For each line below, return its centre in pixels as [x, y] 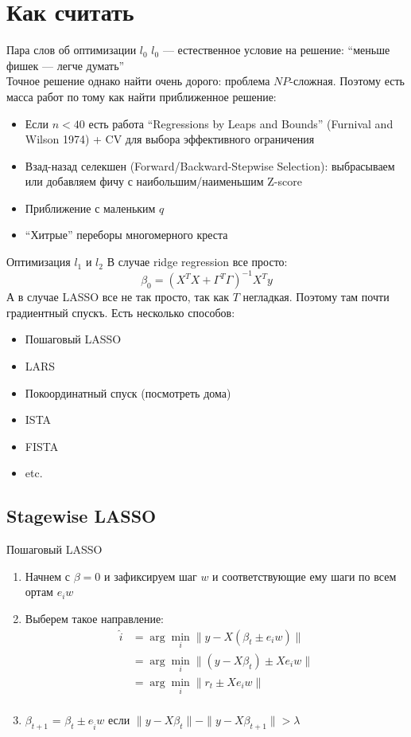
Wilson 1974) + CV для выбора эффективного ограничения [170, 139]
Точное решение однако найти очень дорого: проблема [138, 81]
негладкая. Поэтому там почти [316, 297]
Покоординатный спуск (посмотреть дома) [128, 392]
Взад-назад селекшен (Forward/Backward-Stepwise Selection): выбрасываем [210, 165]
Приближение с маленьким [90, 208]
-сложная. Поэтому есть [347, 81]
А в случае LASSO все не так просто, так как [118, 297]
